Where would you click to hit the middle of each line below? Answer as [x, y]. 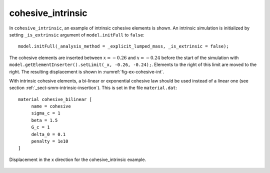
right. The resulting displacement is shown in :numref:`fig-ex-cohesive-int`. [87, 71]
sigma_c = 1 [46, 113]
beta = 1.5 [44, 120]
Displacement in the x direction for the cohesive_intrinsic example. [78, 159]
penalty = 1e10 [50, 141]
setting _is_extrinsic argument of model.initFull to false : [77, 34]
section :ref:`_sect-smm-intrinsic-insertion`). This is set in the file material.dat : [93, 88]
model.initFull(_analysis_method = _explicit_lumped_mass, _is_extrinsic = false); [124, 46]
